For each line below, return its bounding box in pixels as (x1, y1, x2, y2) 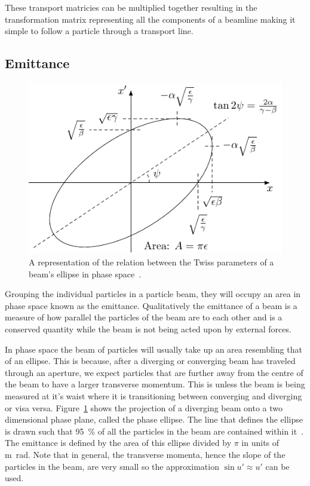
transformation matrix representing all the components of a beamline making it (5, 13, 296, 25)
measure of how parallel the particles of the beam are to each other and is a (5, 311, 283, 323)
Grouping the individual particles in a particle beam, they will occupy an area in (5, 288, 301, 300)
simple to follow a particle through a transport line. (5, 25, 194, 37)
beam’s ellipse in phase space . (29, 267, 142, 280)
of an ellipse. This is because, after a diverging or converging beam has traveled (5, 354, 296, 367)
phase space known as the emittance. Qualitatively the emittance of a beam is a (5, 299, 297, 311)
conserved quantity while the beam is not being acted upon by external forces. (5, 323, 291, 335)
